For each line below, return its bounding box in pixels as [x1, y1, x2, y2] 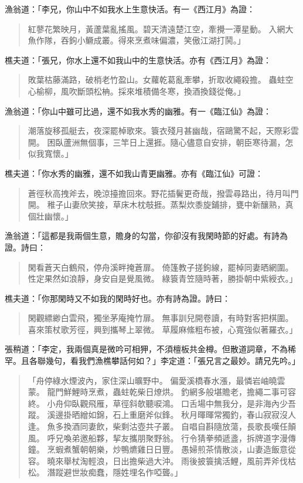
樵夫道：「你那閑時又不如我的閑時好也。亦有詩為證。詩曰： [5, 292, 230, 304]
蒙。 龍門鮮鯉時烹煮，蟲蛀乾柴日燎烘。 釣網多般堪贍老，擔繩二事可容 [28, 386, 297, 398]
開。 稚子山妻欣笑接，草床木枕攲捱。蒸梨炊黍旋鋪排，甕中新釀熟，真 [28, 198, 294, 211]
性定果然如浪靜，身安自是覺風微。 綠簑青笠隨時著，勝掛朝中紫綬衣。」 [28, 272, 298, 285]
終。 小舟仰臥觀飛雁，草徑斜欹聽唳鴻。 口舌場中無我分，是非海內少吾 [28, 397, 297, 409]
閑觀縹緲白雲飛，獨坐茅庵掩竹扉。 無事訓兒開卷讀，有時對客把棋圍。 [28, 312, 294, 324]
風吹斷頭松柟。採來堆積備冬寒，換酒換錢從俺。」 [60, 85, 246, 97]
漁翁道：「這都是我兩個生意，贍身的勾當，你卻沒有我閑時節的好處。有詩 [5, 229, 280, 242]
